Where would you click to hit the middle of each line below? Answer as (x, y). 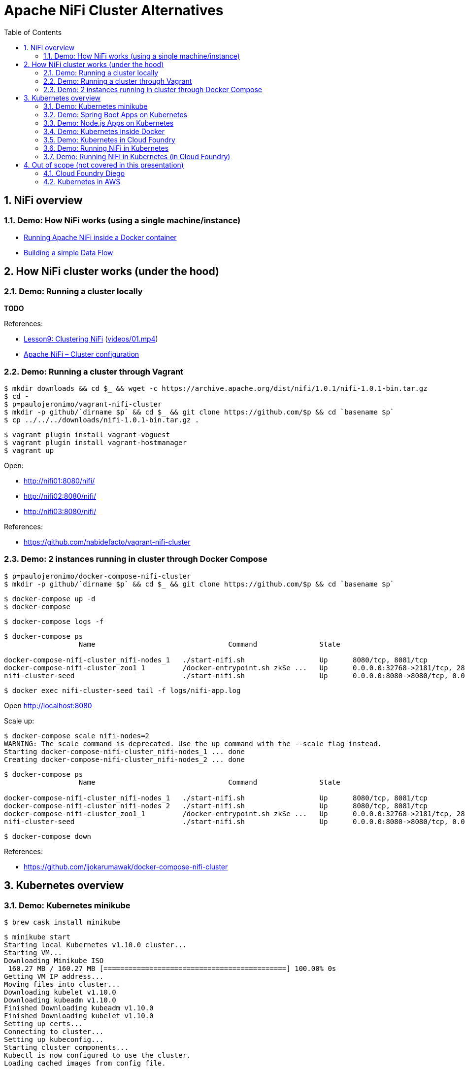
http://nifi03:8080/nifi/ (60, 511)
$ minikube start (37, 937)
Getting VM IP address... (54, 976)
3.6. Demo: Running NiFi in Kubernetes (106, 148)
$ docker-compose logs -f (54, 621)
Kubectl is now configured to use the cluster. (98, 1055)
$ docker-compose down (48, 836)
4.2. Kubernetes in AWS (82, 181)
